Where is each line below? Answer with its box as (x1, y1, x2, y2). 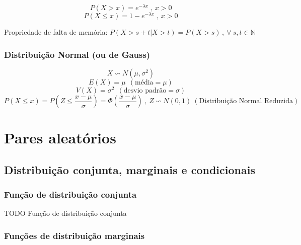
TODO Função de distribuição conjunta (4, 208, 127, 218)
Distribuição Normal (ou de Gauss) (4, 48, 150, 60)
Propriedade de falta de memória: (4, 27, 108, 37)
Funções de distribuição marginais (4, 229, 145, 241)
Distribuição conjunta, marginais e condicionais (4, 161, 255, 177)
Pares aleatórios (4, 127, 116, 148)
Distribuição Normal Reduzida (199, 98, 293, 105)
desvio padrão (123, 87, 167, 95)
